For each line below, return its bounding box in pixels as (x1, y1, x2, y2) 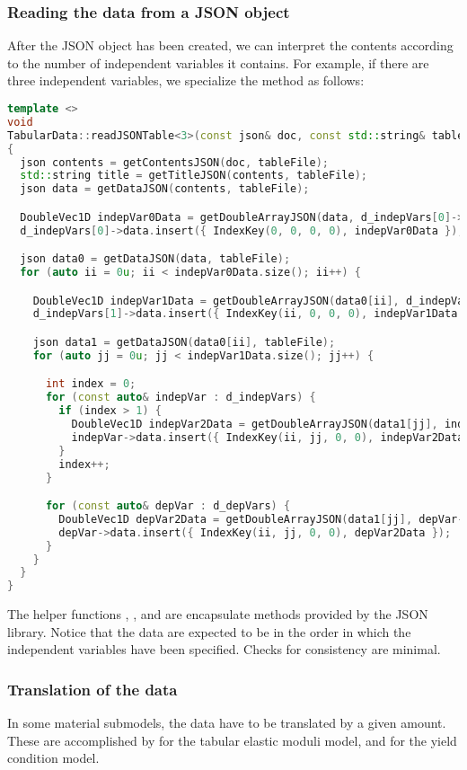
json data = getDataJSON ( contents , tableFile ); (20, 182, 310, 196)
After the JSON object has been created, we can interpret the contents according (7, 36, 454, 55)
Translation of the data (7, 677, 178, 700)
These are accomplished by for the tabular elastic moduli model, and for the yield (7, 730, 457, 749)
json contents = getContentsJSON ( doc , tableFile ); (20, 155, 330, 169)
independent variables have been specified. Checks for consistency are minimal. (7, 640, 441, 659)
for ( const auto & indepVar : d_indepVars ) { (45, 391, 316, 404)
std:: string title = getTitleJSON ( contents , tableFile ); (20, 169, 367, 182)
